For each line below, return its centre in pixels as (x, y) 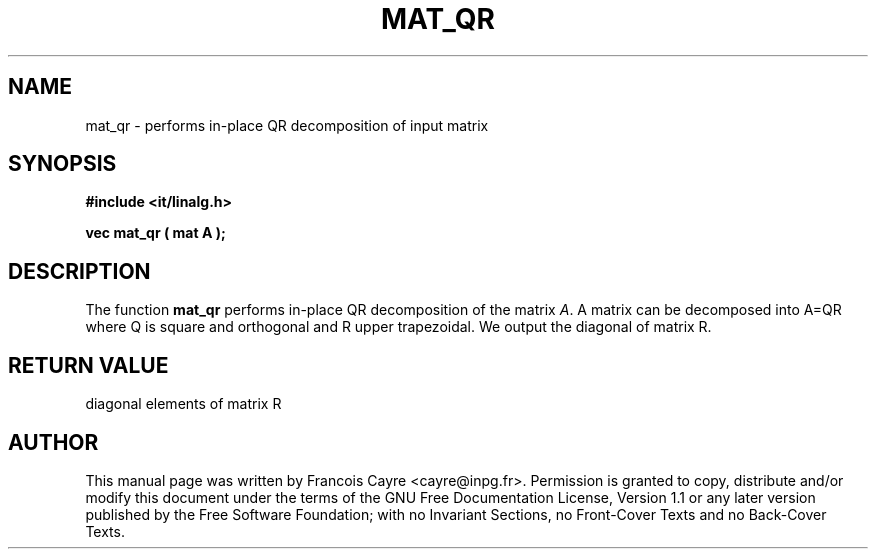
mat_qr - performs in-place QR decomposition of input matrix (287, 125)
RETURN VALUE (88, 365)
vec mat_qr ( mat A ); (155, 233)
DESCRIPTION (79, 271)
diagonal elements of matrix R (183, 404)
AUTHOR (53, 442)
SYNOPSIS (62, 164)
